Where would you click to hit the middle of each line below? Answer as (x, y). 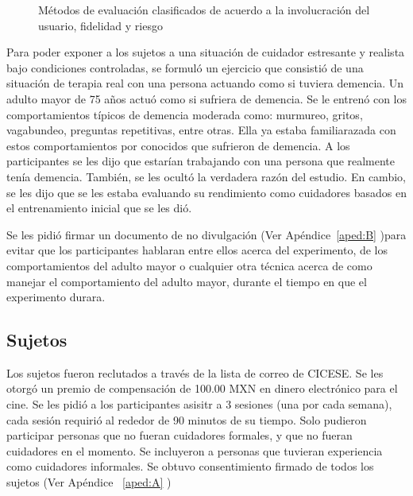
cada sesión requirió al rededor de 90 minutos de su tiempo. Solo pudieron (187, 419)
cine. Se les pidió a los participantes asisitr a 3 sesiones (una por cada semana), (199, 404)
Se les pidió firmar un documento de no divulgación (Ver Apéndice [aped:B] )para (206, 234)
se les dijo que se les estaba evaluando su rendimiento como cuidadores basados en (206, 192)
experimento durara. (56, 297)
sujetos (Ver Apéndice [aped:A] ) (89, 482)
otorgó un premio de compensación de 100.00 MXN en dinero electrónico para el (202, 388)
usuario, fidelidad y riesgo (100, 25)
